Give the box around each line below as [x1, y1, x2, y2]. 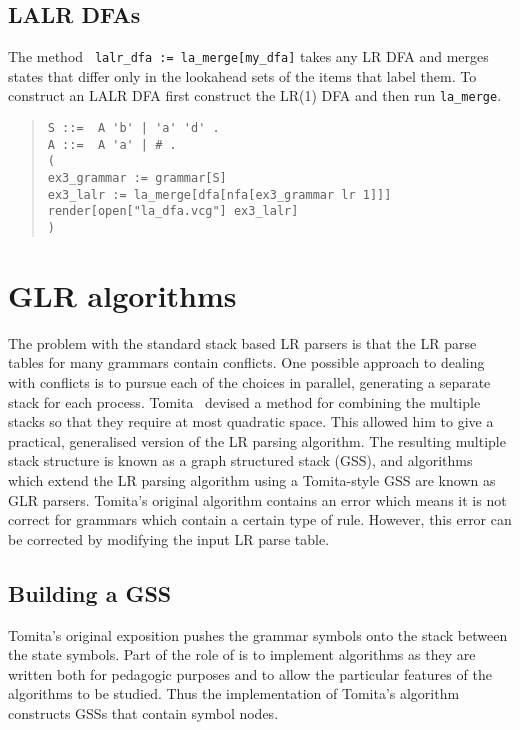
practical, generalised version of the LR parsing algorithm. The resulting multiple [8, 430, 506, 451]
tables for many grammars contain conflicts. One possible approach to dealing [8, 352, 485, 373]
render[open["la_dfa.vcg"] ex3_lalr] [47, 204, 299, 219]
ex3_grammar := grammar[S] [47, 171, 227, 186]
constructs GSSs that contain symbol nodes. [8, 702, 279, 723]
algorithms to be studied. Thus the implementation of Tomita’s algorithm [8, 683, 460, 704]
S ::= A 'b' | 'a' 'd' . [47, 121, 220, 136]
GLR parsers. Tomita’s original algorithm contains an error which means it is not [8, 489, 507, 510]
